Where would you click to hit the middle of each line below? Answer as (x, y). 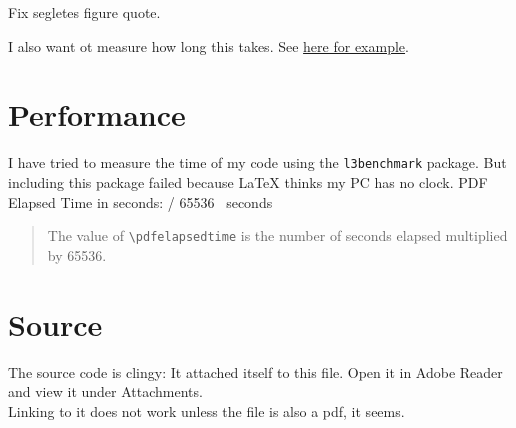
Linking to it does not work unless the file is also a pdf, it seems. (206, 410)
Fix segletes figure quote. (84, 12)
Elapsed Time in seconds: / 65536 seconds (140, 201)
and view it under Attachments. (105, 391)
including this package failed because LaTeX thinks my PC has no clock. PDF (248, 181)
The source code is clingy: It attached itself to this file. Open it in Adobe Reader (255, 371)
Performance (97, 114)
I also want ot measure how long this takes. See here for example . (208, 45)
